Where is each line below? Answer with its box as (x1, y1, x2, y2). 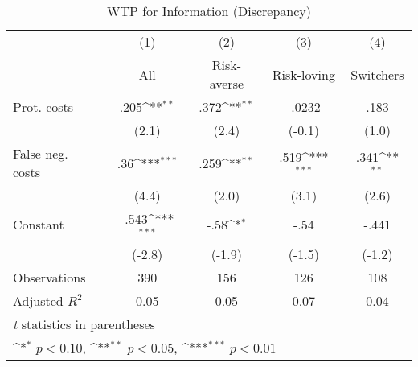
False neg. (13, 144, 68, 163)
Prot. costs (13, 97, 74, 116)
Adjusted (13, 291, 64, 310)
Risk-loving (272, 64, 335, 84)
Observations (13, 267, 86, 287)
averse (209, 74, 244, 93)
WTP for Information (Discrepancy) (106, 2, 312, 20)
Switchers (350, 64, 404, 84)
